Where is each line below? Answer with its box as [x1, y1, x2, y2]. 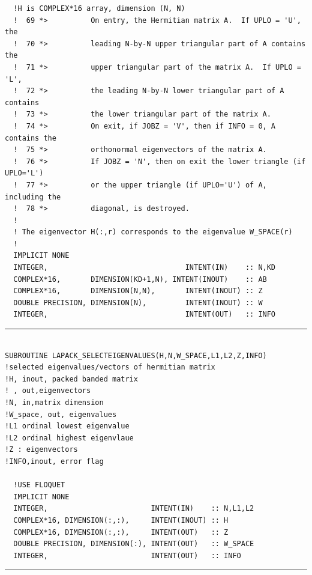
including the [5, 192, 61, 201]
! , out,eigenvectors [5, 386, 91, 395]
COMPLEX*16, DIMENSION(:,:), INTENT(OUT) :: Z [13, 528, 229, 537]
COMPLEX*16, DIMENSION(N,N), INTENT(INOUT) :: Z [13, 287, 263, 296]
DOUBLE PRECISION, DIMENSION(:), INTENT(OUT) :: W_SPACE [13, 540, 254, 549]
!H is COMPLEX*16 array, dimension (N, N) [13, 4, 185, 13]
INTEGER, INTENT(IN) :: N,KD [13, 263, 276, 272]
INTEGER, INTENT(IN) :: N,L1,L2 [13, 504, 254, 513]
